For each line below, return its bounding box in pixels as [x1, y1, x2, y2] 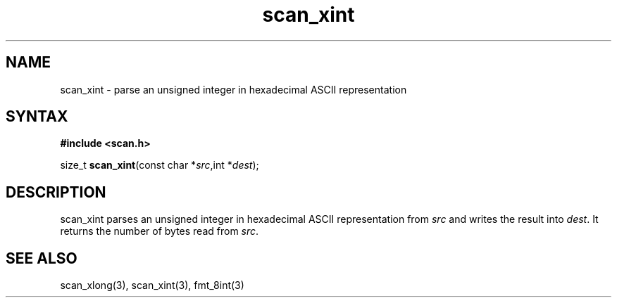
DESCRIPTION [6, 183, 106, 201]
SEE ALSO [6, 249, 77, 267]
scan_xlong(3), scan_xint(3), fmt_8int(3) [60, 279, 244, 292]
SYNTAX [6, 108, 68, 126]
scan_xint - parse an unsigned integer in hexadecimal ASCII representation [60, 83, 407, 96]
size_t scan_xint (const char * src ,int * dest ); [60, 159, 259, 172]
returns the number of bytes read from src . [60, 225, 259, 238]
